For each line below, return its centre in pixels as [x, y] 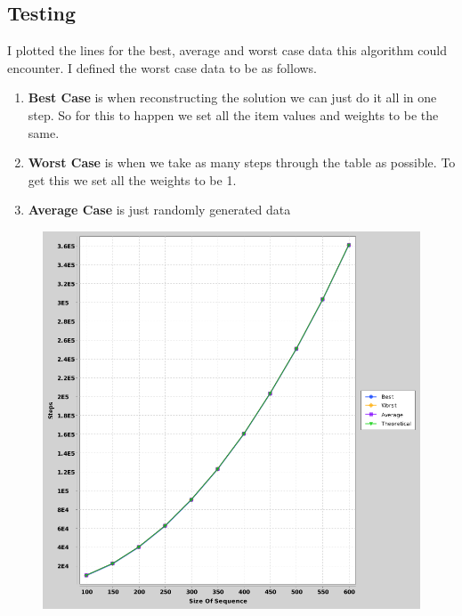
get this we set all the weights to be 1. [132, 179]
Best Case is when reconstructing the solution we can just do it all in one [232, 97]
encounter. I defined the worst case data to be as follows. [162, 67]
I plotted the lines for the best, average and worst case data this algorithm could [227, 50]
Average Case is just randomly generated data [159, 210]
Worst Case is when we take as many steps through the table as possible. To [242, 162]
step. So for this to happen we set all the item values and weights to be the [233, 114]
